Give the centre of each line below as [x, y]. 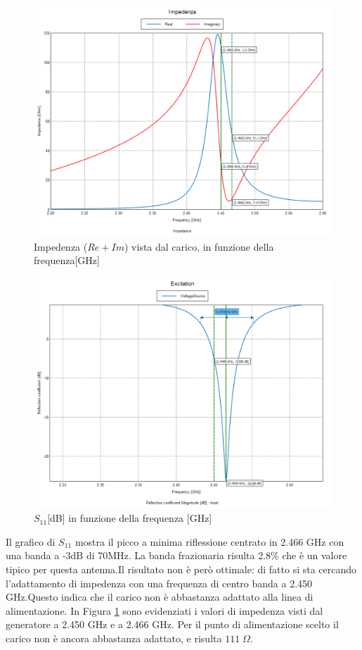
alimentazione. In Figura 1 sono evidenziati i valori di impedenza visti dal [164, 610]
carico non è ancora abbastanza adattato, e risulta [114, 638]
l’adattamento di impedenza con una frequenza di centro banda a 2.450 [159, 583]
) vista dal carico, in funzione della [199, 246]
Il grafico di [31, 541]
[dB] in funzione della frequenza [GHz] [130, 518]
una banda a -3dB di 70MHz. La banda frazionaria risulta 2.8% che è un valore [176, 555]
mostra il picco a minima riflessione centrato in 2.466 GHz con [209, 541]
